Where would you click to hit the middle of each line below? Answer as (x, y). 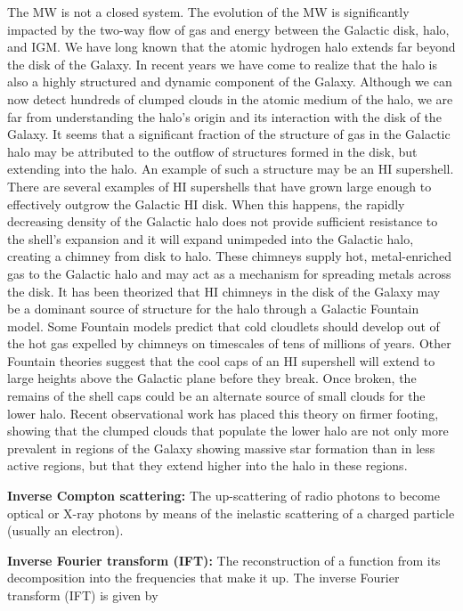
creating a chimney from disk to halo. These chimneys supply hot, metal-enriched (229, 256)
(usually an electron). (65, 530)
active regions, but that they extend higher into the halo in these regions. (207, 465)
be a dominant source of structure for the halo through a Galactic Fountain (213, 309)
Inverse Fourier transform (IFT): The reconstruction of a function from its (224, 560)
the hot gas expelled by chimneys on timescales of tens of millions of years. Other (229, 343)
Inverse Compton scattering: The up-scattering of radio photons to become (223, 496)
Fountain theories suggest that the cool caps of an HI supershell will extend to (221, 360)
